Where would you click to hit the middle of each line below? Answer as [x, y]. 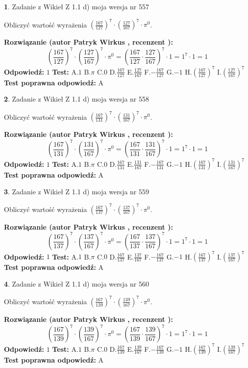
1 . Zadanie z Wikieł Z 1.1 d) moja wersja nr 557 [77, 6]
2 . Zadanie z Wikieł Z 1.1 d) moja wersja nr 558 [77, 99]
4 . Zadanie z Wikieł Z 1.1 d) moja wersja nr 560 [77, 283]
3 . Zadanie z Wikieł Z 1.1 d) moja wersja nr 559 [77, 191]
